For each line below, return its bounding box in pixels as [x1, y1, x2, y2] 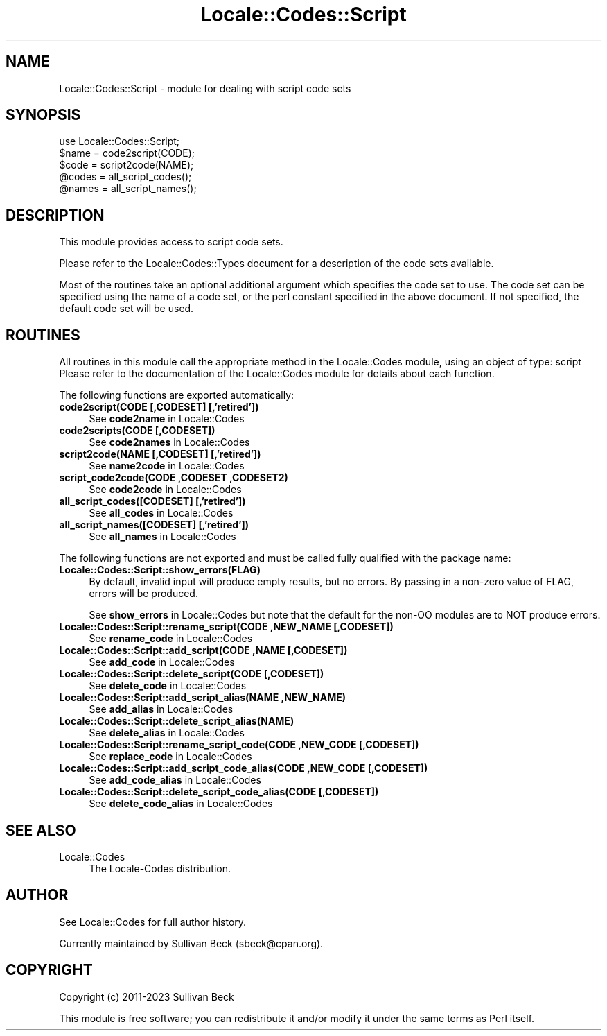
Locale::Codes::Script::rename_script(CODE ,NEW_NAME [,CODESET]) [59, 621, 394, 633]
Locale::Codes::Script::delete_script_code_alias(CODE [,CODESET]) [59, 786, 379, 798]
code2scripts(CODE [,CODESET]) [59, 424, 215, 437]
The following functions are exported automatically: [59, 389, 294, 402]
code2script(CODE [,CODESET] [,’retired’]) [59, 401, 259, 413]
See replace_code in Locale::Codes [89, 750, 252, 763]
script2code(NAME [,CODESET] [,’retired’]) [59, 448, 261, 460]
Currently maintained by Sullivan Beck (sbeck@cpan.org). [59, 937, 324, 949]
